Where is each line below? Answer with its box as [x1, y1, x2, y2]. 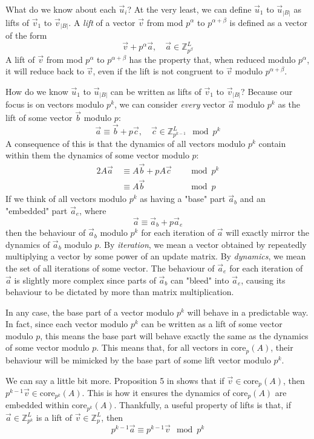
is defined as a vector [229, 16, 308, 28]
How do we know [5, 85, 68, 97]
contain [258, 137, 286, 149]
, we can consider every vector [114, 98, 226, 111]
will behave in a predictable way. [187, 305, 309, 318]
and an [240, 192, 266, 205]
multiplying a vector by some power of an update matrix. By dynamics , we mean [5, 250, 306, 262]
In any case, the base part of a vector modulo [5, 305, 174, 318]
